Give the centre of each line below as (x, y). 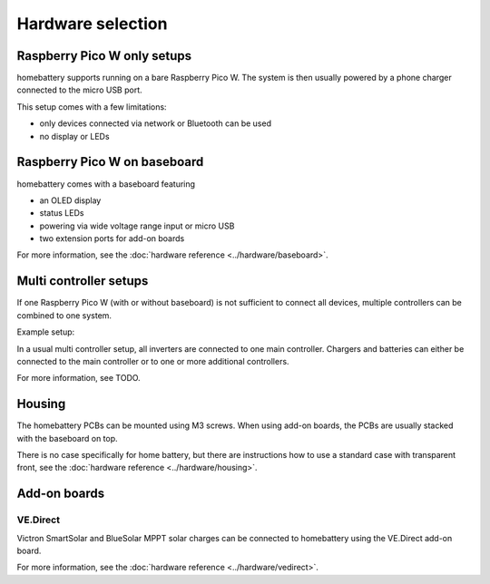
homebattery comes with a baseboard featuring (106, 184)
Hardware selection (92, 24)
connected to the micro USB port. (79, 90)
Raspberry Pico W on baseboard (110, 162)
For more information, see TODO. (78, 378)
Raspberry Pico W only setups (104, 56)
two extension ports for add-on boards (112, 238)
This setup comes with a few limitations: (92, 107)
